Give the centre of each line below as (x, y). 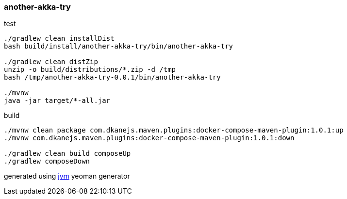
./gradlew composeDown (47, 161)
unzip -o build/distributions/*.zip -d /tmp (90, 70)
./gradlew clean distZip (51, 62)
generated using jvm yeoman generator (67, 176)
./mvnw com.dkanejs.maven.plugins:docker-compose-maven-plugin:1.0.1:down (149, 138)
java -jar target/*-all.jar (57, 101)
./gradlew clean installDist (59, 39)
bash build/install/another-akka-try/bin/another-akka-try (119, 46)
